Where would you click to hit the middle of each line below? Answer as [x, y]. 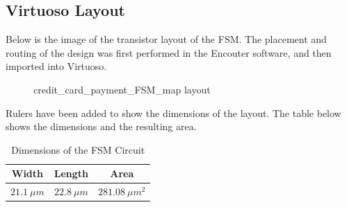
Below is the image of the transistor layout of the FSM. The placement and [166, 39]
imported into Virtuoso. [56, 66]
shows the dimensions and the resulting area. [101, 126]
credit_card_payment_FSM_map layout [122, 89]
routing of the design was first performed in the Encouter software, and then [169, 52]
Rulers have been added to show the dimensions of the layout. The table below [173, 112]
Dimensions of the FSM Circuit [78, 149]
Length [71, 173]
